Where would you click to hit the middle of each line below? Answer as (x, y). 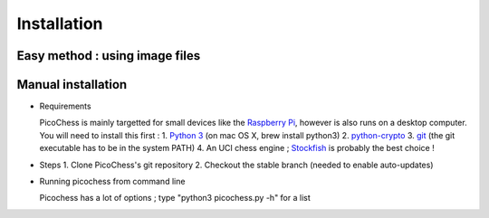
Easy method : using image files (109, 56)
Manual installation (72, 85)
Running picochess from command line (112, 182)
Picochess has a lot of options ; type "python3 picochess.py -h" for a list (175, 198)
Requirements (65, 106)
